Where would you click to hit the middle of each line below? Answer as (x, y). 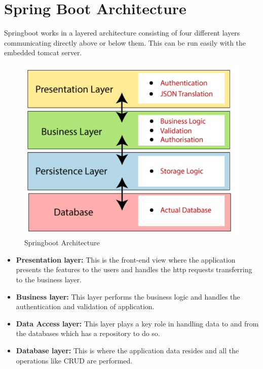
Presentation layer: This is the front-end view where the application (126, 259)
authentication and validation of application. (85, 306)
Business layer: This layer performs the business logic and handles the (128, 296)
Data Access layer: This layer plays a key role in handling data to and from (137, 323)
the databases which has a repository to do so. (88, 333)
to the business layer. (49, 279)
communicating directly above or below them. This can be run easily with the (125, 42)
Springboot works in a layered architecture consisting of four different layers (122, 33)
